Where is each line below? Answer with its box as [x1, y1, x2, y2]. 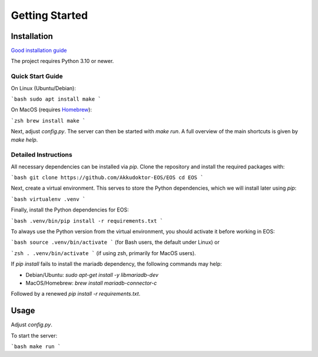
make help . [11, 136, 38, 143]
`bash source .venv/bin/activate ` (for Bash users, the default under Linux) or [11, 239, 220, 246]
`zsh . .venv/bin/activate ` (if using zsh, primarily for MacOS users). [11, 249, 197, 256]
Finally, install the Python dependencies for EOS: [11, 206, 129, 213]
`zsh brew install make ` [11, 117, 86, 124]
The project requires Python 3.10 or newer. [11, 58, 114, 65]
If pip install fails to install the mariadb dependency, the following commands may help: [11, 260, 222, 267]
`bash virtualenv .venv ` [11, 196, 86, 203]
